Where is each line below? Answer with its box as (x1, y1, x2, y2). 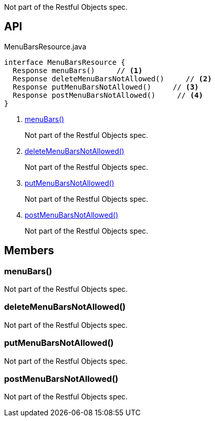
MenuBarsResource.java (4, 42, 87, 51)
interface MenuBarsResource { (4, 58, 126, 66)
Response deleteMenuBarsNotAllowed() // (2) (12, 74, 212, 83)
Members (4, 244, 54, 257)
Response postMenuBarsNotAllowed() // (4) (12, 91, 203, 99)
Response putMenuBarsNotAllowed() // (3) (12, 82, 199, 91)
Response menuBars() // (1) (12, 66, 143, 75)
